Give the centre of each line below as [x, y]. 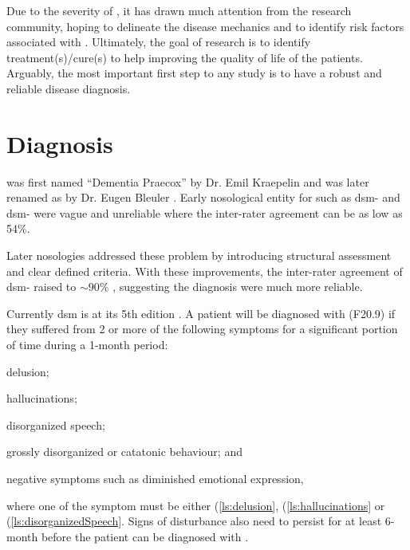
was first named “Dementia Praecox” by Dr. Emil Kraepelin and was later [188, 181]
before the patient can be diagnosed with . [145, 536]
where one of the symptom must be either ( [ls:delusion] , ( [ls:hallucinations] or [196, 505]
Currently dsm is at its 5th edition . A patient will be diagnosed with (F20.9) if [201, 313]
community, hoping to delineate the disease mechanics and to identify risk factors [205, 26]
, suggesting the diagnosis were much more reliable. [238, 287]
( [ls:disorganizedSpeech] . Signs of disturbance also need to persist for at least [194, 521]
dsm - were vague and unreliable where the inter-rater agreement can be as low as [205, 212]
